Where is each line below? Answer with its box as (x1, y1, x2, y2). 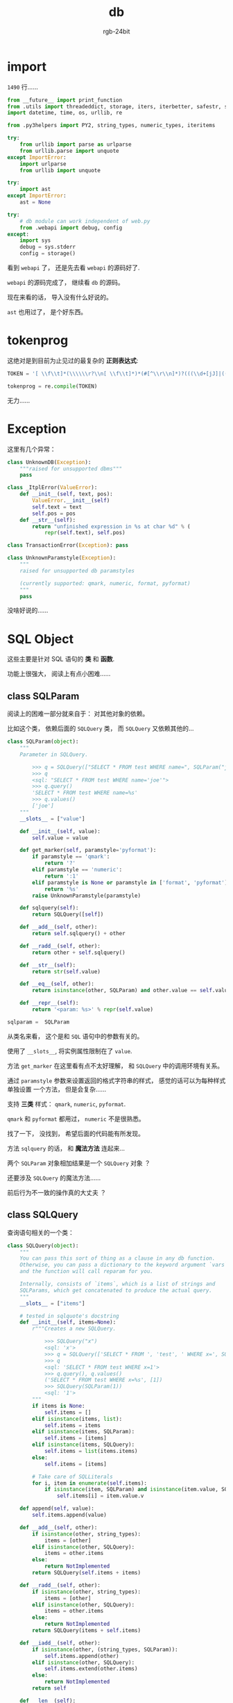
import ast (19, 186, 51, 193)
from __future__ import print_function (7, 97, 123, 104)
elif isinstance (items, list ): (32, 1415, 123, 1422)
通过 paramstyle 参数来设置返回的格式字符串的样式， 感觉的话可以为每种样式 (7, 1076, 226, 1085)
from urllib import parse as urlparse (19, 141, 132, 148)
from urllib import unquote (19, 167, 101, 174)
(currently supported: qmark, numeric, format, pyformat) (19, 579, 191, 587)
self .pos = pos (32, 510, 76, 517)
